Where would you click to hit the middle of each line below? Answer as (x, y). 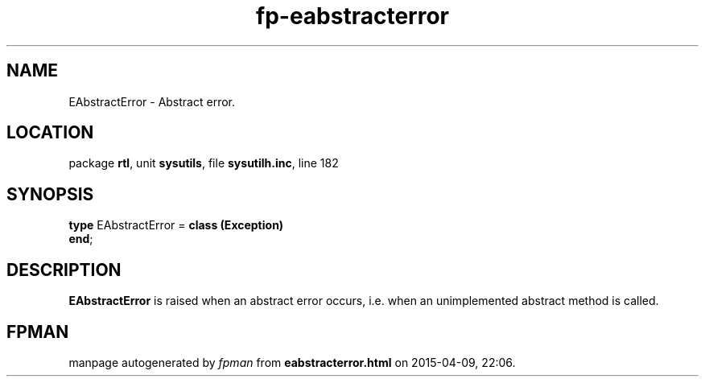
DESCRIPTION (64, 270)
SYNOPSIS (50, 194)
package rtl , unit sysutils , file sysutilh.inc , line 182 (204, 163)
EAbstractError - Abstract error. (152, 101)
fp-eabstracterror (352, 16)
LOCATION (50, 133)
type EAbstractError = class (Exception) (176, 225)
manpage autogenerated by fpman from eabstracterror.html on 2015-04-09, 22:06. (292, 362)
